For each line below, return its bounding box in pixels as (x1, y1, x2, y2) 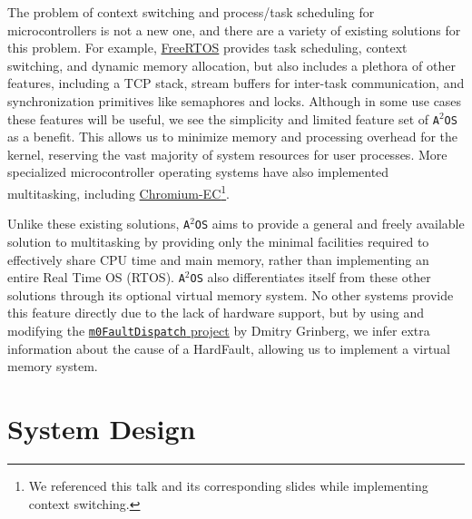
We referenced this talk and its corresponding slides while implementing (28, 475, 428, 495)
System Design (7, 409, 196, 446)
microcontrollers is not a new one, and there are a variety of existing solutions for (7, 20, 461, 39)
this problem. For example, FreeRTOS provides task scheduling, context (7, 38, 408, 57)
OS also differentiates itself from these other (190, 268, 431, 287)
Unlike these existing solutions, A (7, 214, 191, 233)
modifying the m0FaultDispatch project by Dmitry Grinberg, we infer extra (7, 320, 430, 339)
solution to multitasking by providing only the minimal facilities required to (7, 231, 429, 250)
